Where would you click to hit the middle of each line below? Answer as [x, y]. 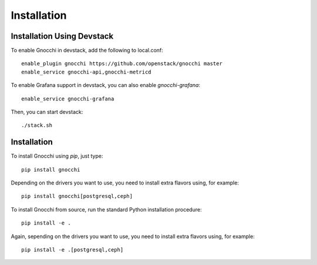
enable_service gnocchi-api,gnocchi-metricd [87, 72]
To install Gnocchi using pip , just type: [57, 156]
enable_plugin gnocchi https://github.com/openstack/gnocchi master [122, 64]
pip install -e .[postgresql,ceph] [72, 250]
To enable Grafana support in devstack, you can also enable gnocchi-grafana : [106, 85]
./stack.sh [37, 125]
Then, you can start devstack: [47, 112]
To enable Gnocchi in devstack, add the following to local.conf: [87, 51]
